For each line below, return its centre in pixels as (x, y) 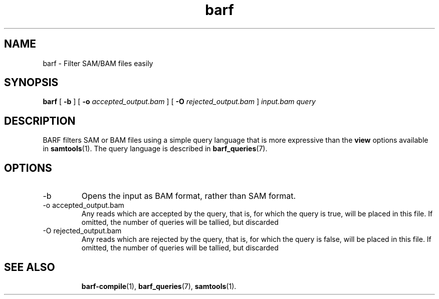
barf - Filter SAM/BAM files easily (98, 63)
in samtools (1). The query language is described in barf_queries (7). (155, 149)
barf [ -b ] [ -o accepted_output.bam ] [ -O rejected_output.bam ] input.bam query (179, 102)
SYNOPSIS (31, 83)
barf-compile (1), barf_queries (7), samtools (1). (159, 286)
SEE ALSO (30, 267)
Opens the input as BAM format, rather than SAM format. (189, 196)
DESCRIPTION (40, 121)
